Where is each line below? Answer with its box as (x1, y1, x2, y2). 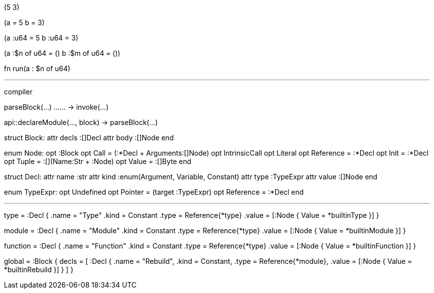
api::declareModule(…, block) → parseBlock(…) (4, 118, 158, 126)
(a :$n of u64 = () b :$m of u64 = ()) (4, 49, 120, 57)
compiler (4, 87, 33, 96)
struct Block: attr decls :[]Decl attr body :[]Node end (4, 133, 174, 142)
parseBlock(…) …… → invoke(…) (4, 103, 108, 111)
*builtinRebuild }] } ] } (4, 265, 74, 274)
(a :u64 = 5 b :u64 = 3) (4, 34, 78, 42)
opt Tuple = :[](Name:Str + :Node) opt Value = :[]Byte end (4, 157, 192, 166)
